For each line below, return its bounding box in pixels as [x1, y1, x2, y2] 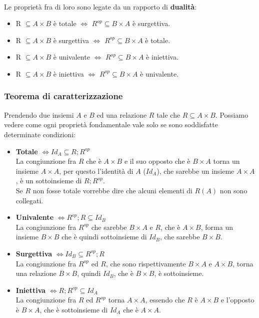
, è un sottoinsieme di [15, 175, 82, 186]
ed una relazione [96, 109, 147, 120]
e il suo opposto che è [124, 156, 190, 166]
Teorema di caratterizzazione [4, 90, 123, 102]
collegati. [15, 195, 43, 205]
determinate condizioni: [4, 129, 76, 139]
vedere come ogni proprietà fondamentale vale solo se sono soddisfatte [4, 119, 218, 130]
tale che [156, 109, 180, 120]
